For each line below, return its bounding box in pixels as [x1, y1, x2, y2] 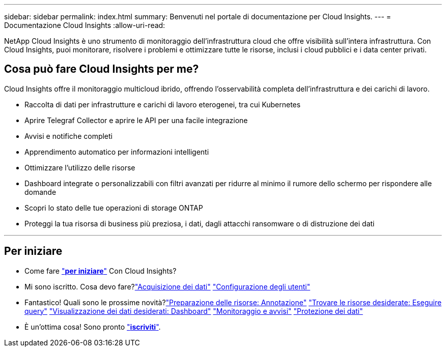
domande [24, 187, 57, 196]
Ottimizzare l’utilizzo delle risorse [24, 163, 135, 172]
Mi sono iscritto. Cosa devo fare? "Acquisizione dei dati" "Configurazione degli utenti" [24, 282, 311, 291]
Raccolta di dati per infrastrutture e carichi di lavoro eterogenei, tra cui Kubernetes [24, 100, 301, 109]
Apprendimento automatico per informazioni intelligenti [24, 147, 209, 156]
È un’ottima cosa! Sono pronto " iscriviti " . [24, 322, 161, 331]
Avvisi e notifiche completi [24, 131, 113, 140]
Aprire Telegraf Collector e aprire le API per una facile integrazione [24, 115, 248, 125]
